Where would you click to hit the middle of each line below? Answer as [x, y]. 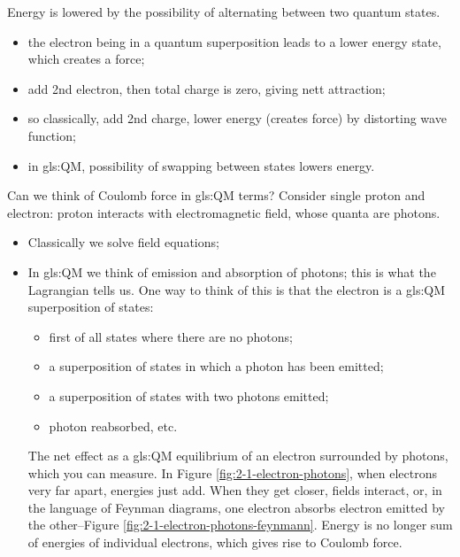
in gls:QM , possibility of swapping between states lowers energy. [201, 165]
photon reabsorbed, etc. [113, 425]
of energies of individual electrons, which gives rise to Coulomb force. [215, 542]
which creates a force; [86, 59]
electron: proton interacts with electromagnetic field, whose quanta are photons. [224, 212]
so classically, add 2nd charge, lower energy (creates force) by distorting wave [237, 118]
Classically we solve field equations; [123, 242]
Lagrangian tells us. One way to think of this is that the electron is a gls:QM [237, 289]
